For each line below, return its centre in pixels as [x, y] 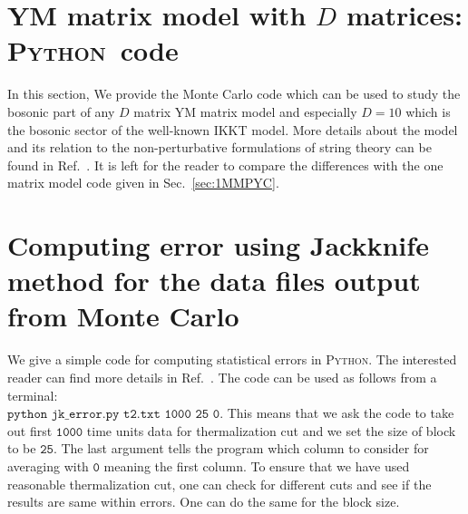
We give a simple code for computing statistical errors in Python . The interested [232, 359]
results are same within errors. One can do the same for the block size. [204, 502]
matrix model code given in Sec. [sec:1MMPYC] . [143, 183]
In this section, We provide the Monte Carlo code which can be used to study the [234, 94]
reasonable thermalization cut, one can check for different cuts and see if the [219, 484]
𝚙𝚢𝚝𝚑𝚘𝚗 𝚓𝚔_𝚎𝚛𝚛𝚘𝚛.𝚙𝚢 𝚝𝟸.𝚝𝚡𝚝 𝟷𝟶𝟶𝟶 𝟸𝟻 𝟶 [114, 415]
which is [428, 111]
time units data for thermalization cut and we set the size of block [271, 430]
